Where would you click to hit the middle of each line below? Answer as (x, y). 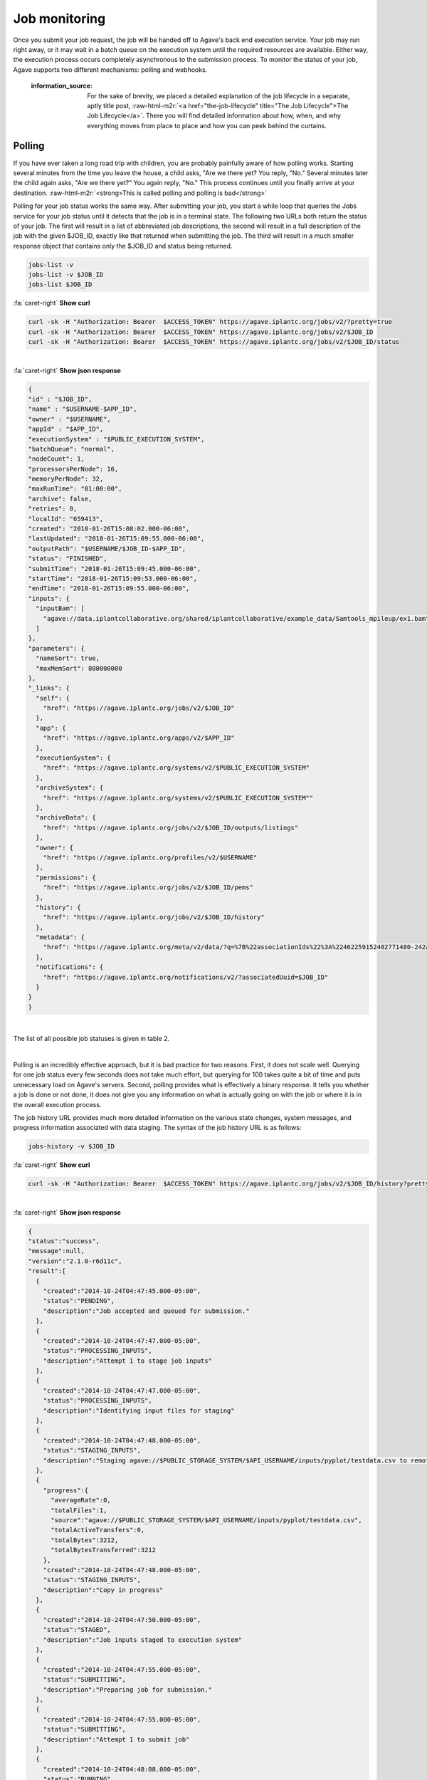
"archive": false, (60, 499)
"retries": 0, (53, 509)
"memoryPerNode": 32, (66, 479)
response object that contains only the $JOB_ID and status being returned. (123, 246)
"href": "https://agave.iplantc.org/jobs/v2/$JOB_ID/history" (154, 917)
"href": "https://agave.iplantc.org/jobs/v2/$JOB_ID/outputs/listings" (171, 827)
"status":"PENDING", (79, 1301)
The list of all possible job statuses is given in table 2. (91, 1039)
